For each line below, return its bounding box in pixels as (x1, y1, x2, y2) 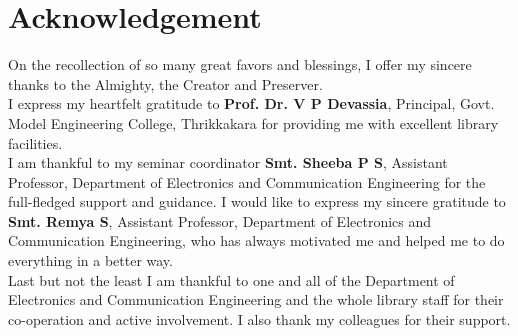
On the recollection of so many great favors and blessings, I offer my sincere (8, 54, 472, 75)
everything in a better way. (8, 250, 173, 271)
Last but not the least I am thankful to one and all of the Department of (8, 269, 455, 290)
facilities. (8, 132, 63, 153)
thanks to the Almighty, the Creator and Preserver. (8, 73, 323, 94)
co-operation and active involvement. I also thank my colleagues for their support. (8, 308, 511, 329)
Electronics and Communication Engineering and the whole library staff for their (8, 289, 504, 310)
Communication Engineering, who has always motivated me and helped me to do (8, 230, 505, 251)
